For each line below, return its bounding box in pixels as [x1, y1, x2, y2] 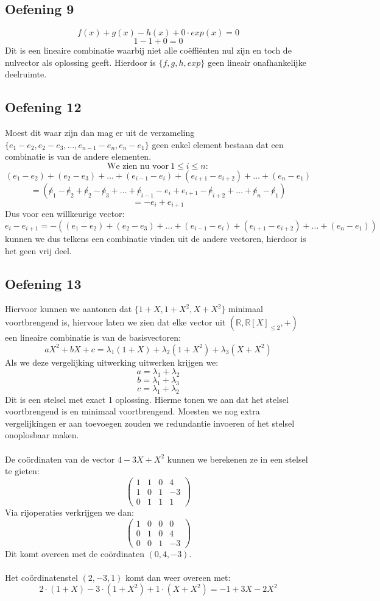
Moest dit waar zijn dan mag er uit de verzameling [5, 126, 195, 139]
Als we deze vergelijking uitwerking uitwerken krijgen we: [5, 355, 219, 368]
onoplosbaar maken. [5, 429, 79, 441]
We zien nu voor [107, 162, 169, 171]
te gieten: [5, 464, 40, 477]
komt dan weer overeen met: [125, 571, 231, 583]
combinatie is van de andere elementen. [5, 150, 152, 163]
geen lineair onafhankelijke [208, 55, 306, 68]
